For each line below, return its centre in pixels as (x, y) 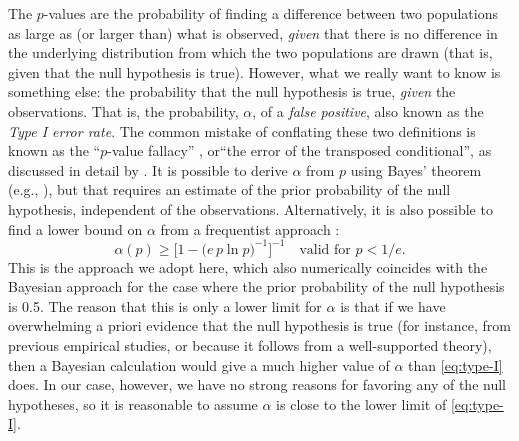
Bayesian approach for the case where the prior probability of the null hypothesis (256, 286)
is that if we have (393, 305)
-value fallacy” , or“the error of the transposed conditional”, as (299, 150)
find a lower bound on (75, 228)
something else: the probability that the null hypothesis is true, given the (232, 91)
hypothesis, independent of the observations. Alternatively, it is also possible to (250, 208)
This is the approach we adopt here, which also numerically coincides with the (248, 266)
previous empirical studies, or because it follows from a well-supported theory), (250, 345)
